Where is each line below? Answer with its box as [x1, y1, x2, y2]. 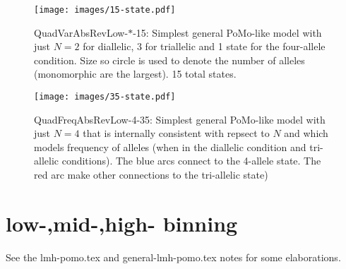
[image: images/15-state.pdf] [34, 5, 176, 15]
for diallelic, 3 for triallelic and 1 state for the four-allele [83, 39, 326, 54]
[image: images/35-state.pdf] [34, 92, 176, 102]
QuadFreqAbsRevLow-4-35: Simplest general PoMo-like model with [34, 112, 326, 126]
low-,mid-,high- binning [6, 208, 238, 237]
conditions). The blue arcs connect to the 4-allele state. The [61, 153, 321, 168]
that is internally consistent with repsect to [83, 126, 270, 141]
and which [284, 126, 328, 141]
